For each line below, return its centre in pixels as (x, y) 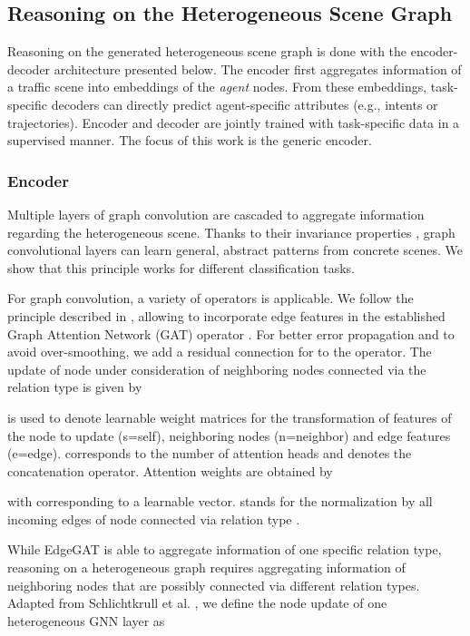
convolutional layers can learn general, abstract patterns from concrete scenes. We (235, 250)
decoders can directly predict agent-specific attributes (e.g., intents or (245, 104)
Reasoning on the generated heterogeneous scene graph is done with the (207, 51)
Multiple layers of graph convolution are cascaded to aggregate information (216, 214)
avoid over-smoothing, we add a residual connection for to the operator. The (220, 352)
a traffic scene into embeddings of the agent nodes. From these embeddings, (217, 87)
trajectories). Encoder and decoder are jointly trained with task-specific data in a (234, 122)
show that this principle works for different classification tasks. (181, 267)
